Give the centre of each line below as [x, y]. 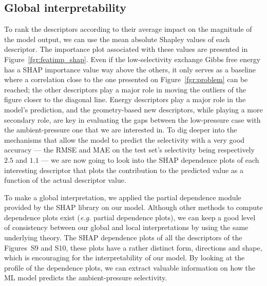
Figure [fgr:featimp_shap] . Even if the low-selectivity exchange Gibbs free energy [132, 59]
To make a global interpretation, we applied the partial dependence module [123, 197]
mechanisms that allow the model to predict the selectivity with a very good [125, 139]
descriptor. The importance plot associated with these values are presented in [126, 49]
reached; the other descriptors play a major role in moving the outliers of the [125, 89]
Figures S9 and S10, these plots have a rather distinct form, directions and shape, [133, 247]
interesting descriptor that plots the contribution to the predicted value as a [124, 170]
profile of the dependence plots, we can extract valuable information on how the [130, 267]
